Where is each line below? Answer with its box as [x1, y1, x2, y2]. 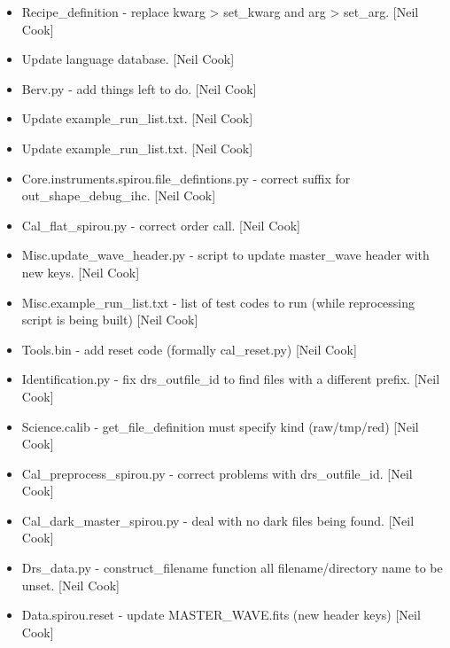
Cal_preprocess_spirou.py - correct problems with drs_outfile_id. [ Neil [21, 464, 413, 482]
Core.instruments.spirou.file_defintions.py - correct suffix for [21, 168, 351, 187]
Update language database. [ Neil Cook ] [21, 50, 235, 68]
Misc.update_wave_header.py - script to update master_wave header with [21, 246, 430, 264]
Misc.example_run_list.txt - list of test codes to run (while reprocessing [21, 293, 415, 311]
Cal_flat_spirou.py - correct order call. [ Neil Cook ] [21, 215, 300, 234]
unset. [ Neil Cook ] [21, 575, 120, 594]
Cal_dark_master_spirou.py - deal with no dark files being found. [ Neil [21, 511, 415, 529]
